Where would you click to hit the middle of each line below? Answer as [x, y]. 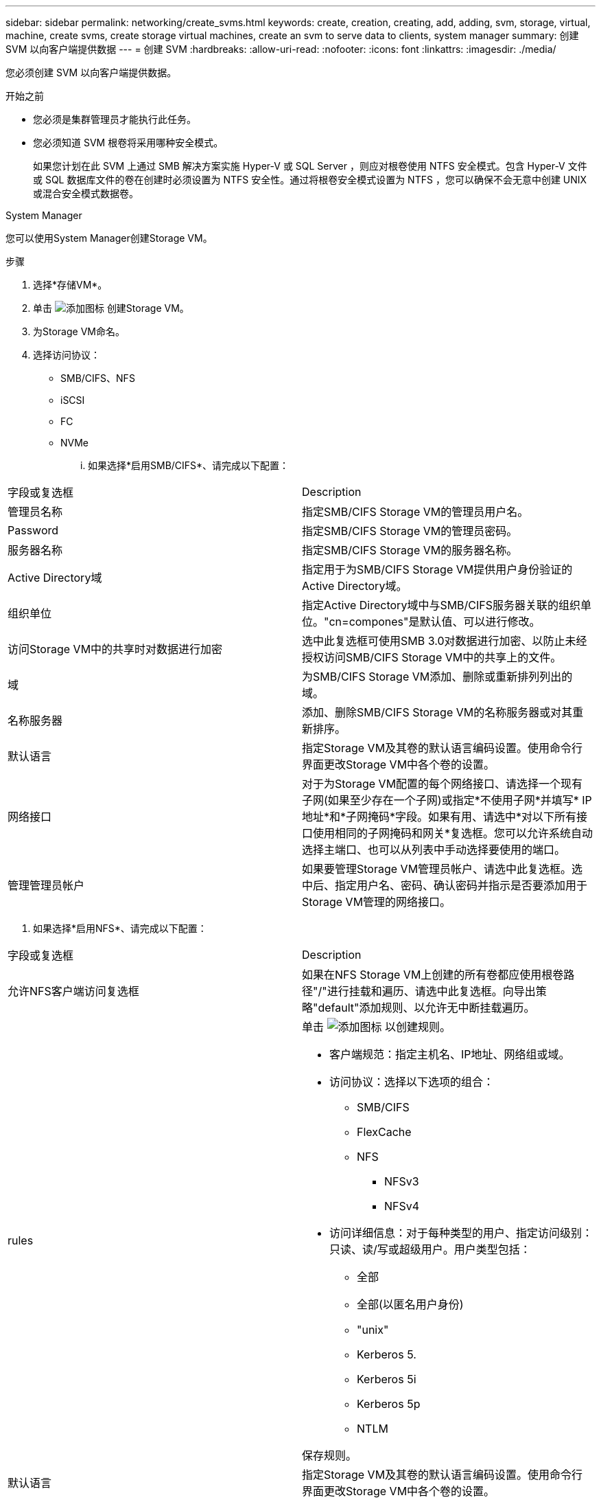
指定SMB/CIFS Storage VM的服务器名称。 [410, 550]
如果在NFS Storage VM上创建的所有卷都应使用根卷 [433, 975]
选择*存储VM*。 [70, 285]
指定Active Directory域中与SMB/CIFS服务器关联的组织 [441, 605]
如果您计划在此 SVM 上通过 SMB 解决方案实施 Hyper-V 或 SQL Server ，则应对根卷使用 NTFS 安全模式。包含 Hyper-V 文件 [310, 166]
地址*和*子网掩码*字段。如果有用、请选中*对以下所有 [439, 817]
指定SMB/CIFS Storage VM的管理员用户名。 [415, 512]
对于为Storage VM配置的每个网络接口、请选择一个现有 [443, 784]
